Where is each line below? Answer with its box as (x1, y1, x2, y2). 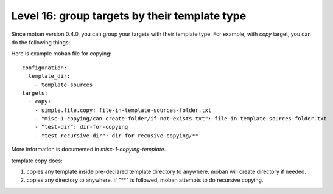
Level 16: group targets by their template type (11, 9, 247, 23)
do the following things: (11, 38, 71, 46)
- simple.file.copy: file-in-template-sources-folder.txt (34, 106, 212, 114)
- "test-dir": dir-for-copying (34, 123, 128, 131)
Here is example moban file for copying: (11, 50, 112, 57)
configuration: (22, 64, 68, 71)
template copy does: (11, 157, 63, 164)
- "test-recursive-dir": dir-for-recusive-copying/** (34, 132, 199, 139)
